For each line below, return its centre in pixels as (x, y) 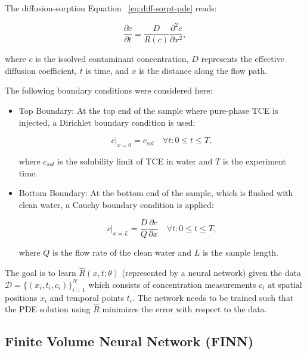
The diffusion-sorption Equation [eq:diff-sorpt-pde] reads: (111, 8)
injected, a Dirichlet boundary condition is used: (107, 122)
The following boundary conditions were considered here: (109, 90)
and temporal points (87, 297)
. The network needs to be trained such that (213, 297)
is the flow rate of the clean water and (122, 252)
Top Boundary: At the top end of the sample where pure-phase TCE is (148, 110)
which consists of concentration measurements (172, 284)
